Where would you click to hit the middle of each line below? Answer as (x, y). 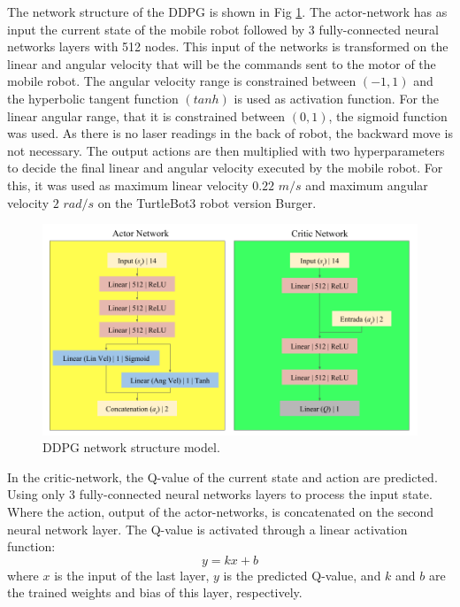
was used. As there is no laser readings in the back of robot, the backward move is (230, 133)
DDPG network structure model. (131, 447)
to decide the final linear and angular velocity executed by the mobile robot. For (225, 168)
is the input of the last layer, (132, 575)
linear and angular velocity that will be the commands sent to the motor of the (222, 63)
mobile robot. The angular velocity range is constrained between (182, 81)
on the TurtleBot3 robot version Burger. (207, 202)
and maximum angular (367, 184)
